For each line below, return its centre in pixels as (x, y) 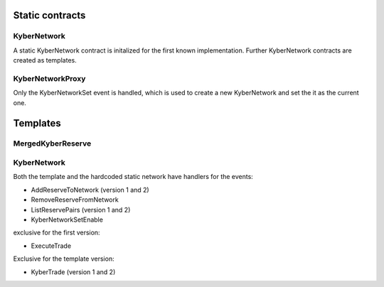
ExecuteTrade (51, 246)
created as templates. (45, 60)
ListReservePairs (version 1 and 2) (81, 210)
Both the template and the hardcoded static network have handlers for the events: (133, 177)
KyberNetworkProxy (49, 78)
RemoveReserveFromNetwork (75, 200)
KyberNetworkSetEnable (67, 220)
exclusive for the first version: (57, 233)
